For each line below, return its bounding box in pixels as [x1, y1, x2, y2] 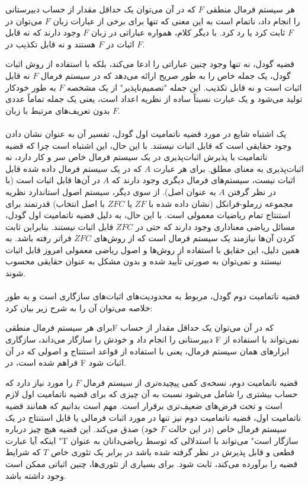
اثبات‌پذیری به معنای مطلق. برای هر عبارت [153, 162, 304, 174]
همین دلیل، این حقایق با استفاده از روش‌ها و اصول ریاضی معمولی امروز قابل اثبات [5, 243, 300, 255]
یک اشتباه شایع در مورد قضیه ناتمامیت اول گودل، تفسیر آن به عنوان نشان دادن [5, 127, 287, 139]
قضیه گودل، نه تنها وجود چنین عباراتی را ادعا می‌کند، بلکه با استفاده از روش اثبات [5, 57, 294, 70]
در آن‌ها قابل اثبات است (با [5, 174, 101, 186]
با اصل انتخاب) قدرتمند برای [5, 197, 105, 209]
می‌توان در [5, 14, 43, 27]
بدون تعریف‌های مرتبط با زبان [5, 104, 110, 116]
